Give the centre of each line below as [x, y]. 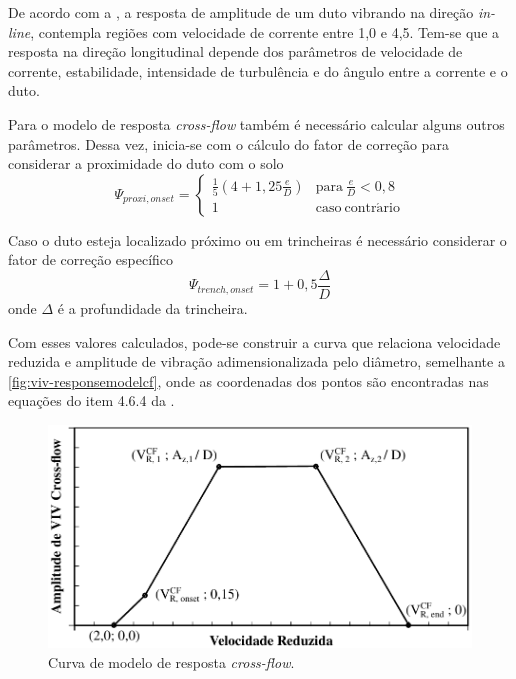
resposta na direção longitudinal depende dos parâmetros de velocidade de [235, 51]
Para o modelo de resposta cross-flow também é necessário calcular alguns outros [256, 123]
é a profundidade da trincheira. [152, 308]
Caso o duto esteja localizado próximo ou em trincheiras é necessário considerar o [257, 239]
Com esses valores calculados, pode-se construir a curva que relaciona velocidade [254, 341]
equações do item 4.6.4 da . [91, 400]
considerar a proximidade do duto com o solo [146, 163]
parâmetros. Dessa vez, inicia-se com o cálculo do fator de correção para [228, 143]
